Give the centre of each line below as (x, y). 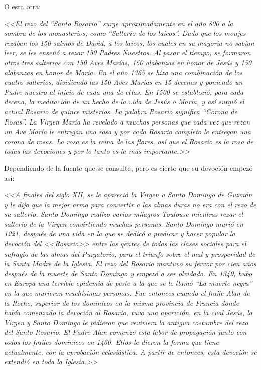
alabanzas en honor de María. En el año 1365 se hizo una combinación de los (123, 72)
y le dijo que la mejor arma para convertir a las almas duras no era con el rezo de (130, 204)
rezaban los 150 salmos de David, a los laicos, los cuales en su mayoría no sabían (129, 42)
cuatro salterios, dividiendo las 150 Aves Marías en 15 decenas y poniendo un (123, 82)
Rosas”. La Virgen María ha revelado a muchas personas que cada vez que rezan (127, 121)
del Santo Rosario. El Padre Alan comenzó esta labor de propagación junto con (125, 332)
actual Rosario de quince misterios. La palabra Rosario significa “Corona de (121, 111)
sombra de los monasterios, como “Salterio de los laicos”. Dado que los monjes (125, 33)
